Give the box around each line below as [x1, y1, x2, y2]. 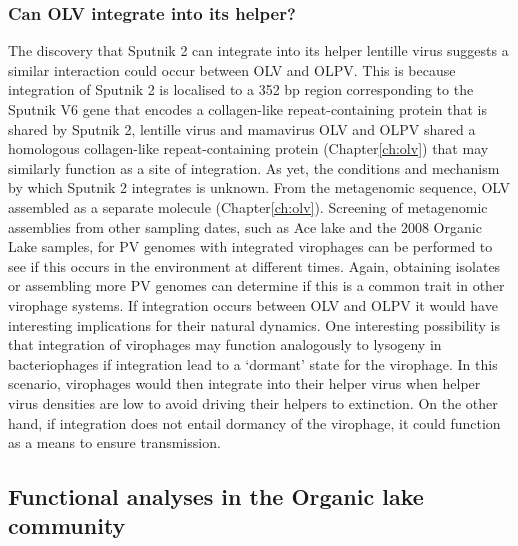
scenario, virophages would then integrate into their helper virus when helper [8, 373, 481, 394]
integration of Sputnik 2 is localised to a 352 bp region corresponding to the [8, 79, 474, 100]
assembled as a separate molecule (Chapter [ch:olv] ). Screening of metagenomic [8, 196, 488, 217]
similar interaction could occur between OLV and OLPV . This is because [8, 59, 456, 80]
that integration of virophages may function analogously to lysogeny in [8, 334, 442, 355]
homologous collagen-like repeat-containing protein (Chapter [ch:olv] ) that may [8, 138, 489, 159]
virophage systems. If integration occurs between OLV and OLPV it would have [8, 294, 498, 315]
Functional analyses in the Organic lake [8, 481, 424, 512]
